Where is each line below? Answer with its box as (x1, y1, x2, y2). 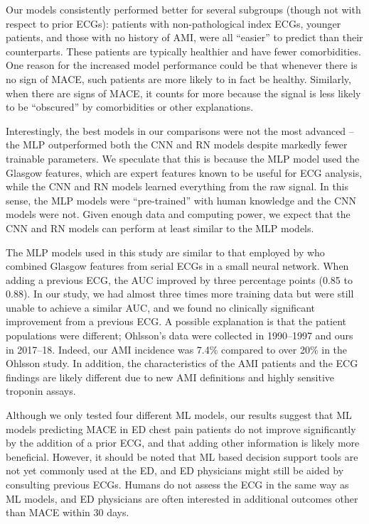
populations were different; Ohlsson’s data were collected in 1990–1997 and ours (6, 328, 353, 343)
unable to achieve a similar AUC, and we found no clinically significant (6, 300, 315, 315)
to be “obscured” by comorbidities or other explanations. (6, 99, 254, 114)
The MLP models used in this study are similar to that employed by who (6, 244, 325, 259)
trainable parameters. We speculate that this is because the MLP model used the (6, 151, 360, 165)
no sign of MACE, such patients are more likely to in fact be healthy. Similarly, (6, 71, 351, 86)
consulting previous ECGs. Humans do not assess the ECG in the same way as (6, 477, 349, 491)
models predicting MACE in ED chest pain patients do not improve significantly (6, 421, 356, 436)
